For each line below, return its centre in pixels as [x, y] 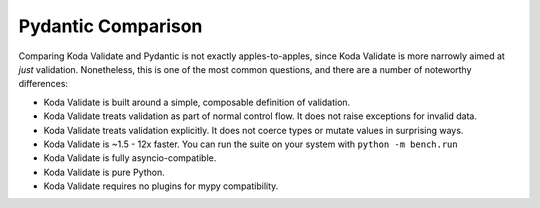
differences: [43, 84]
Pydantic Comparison [110, 26]
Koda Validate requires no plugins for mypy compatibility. [161, 186]
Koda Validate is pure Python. [104, 172]
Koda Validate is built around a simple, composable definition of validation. [197, 102]
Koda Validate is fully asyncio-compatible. [130, 158]
